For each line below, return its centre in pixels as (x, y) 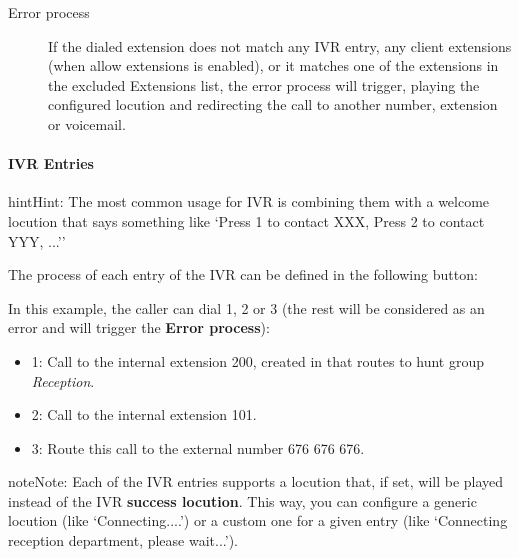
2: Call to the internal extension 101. (144, 414)
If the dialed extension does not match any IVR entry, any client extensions (280, 45)
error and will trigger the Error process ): (139, 327)
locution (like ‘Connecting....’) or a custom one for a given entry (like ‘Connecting (258, 520)
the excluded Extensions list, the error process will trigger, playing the (264, 84)
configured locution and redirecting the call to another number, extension (273, 104)
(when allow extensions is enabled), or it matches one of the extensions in (273, 65)
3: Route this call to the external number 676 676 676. (198, 447)
